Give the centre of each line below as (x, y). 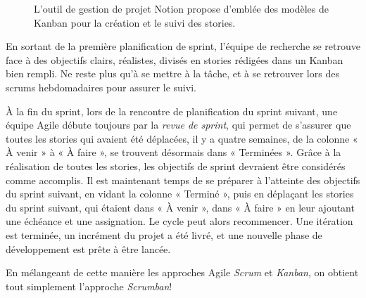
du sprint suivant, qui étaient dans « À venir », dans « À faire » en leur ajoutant (180, 207)
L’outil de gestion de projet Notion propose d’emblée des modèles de (182, 8)
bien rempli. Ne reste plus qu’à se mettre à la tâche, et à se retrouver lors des (172, 73)
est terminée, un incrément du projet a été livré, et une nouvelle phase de (164, 234)
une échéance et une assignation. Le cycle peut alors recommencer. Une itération (179, 221)
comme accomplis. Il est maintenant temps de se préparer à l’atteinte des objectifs (183, 180)
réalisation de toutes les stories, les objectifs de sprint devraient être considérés (176, 166)
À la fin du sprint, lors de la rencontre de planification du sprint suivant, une (172, 111)
